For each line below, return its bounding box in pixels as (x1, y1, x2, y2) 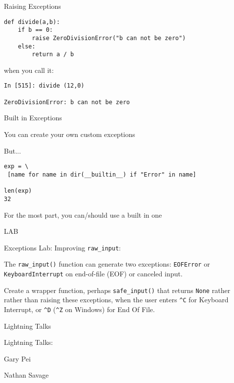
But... (4, 145, 21, 156)
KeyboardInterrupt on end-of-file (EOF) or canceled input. (4, 269, 183, 278)
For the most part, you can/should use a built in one (4, 209, 162, 220)
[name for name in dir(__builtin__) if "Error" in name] (7, 171, 196, 178)
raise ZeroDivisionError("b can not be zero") (32, 34, 186, 42)
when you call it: (4, 65, 54, 75)
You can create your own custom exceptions (4, 129, 135, 139)
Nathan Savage (4, 370, 49, 380)
